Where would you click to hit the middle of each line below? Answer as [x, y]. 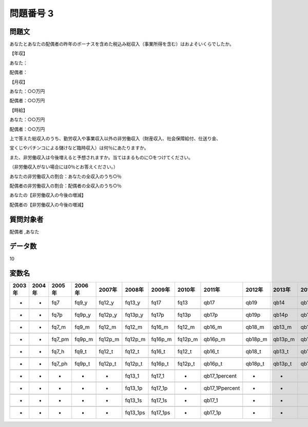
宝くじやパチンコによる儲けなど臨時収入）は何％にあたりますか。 [79, 148]
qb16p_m [215, 340]
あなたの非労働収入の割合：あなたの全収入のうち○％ [65, 176]
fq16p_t [160, 364]
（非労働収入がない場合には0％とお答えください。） [64, 167]
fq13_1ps [135, 413]
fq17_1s [159, 400]
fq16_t [158, 351]
